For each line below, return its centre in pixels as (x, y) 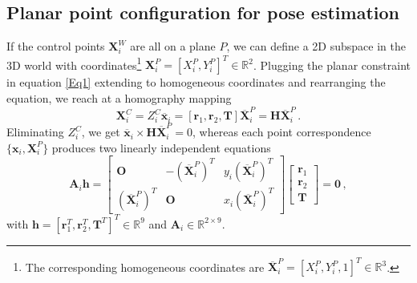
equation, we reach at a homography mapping (119, 98)
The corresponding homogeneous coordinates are (145, 267)
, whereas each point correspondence (282, 132)
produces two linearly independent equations (161, 147)
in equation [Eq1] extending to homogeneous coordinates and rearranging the (196, 82)
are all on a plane (173, 46)
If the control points (56, 46)
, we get (101, 132)
